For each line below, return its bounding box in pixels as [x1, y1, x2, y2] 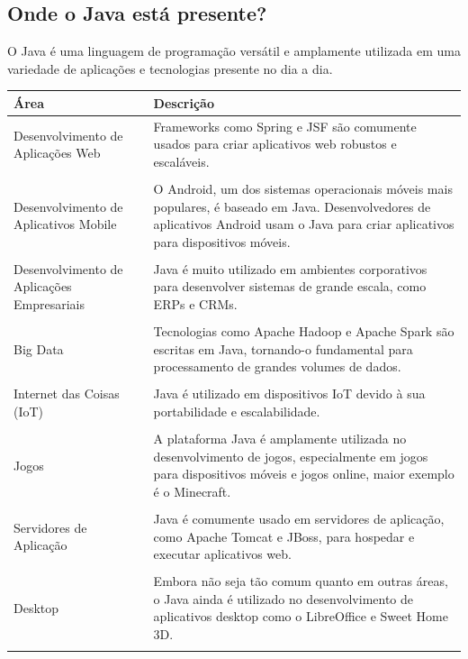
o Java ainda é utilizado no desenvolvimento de [153, 589, 414, 608]
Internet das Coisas [13, 384, 120, 403]
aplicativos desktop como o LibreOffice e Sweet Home [153, 607, 448, 626]
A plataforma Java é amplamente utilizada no [153, 429, 407, 448]
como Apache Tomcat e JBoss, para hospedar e [153, 526, 415, 545]
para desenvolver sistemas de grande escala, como [153, 277, 427, 296]
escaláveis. [153, 151, 210, 170]
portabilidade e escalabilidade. [153, 402, 320, 421]
